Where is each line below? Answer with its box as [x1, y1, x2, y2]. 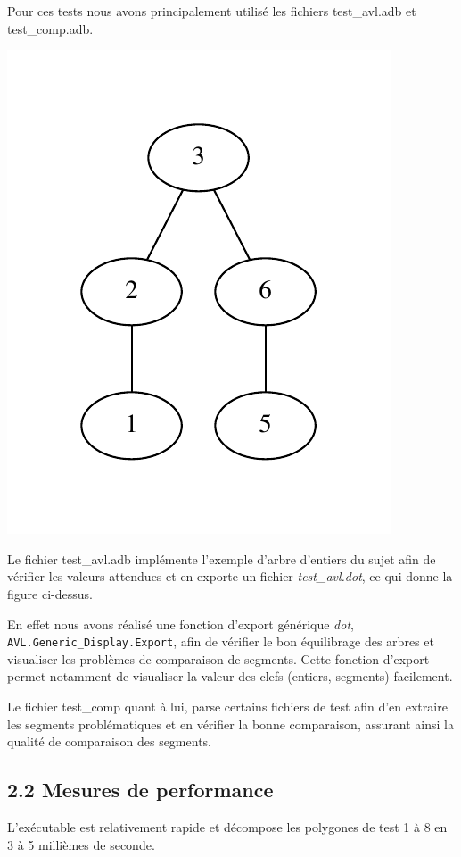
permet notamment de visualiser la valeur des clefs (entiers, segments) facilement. [7, 667, 453, 686]
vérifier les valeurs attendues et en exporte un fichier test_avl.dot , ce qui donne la [7, 567, 453, 586]
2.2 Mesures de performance [7, 776, 274, 803]
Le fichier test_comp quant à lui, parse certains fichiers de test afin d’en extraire [7, 697, 448, 715]
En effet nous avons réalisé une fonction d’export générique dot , [7, 614, 354, 633]
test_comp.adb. [7, 19, 94, 37]
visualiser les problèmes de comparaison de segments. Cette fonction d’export [7, 649, 430, 668]
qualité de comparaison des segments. [7, 732, 211, 751]
